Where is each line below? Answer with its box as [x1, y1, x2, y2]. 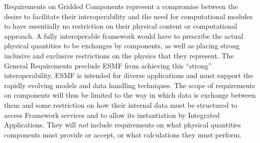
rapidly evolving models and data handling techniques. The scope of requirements [4, 80, 255, 90]
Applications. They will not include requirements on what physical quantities [4, 119, 241, 130]
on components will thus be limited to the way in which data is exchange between [4, 90, 256, 100]
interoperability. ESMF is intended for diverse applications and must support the [4, 70, 253, 81]
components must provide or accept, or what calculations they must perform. [4, 129, 241, 139]
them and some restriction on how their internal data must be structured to [4, 99, 237, 110]
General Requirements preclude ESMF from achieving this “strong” [4, 60, 212, 70]
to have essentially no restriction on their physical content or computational [4, 21, 237, 31]
